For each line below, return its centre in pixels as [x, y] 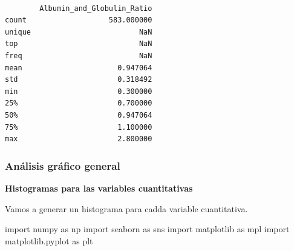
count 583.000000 [79, 20]
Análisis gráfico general [63, 165]
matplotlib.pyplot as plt [49, 240]
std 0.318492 [79, 80]
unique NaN [79, 32]
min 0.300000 [79, 91]
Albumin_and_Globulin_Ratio [96, 8]
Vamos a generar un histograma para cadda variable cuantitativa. [126, 208]
